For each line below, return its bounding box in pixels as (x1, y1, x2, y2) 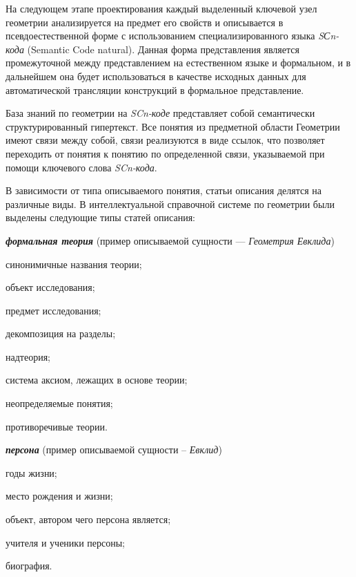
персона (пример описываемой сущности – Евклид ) (6, 442, 222, 457)
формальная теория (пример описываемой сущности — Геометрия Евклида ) (6, 233, 335, 247)
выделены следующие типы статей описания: (6, 210, 195, 225)
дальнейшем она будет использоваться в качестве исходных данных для (6, 68, 306, 83)
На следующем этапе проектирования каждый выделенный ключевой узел (6, 1, 317, 15)
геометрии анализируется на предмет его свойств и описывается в (6, 15, 284, 29)
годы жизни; (6, 465, 57, 480)
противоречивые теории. (6, 419, 108, 433)
